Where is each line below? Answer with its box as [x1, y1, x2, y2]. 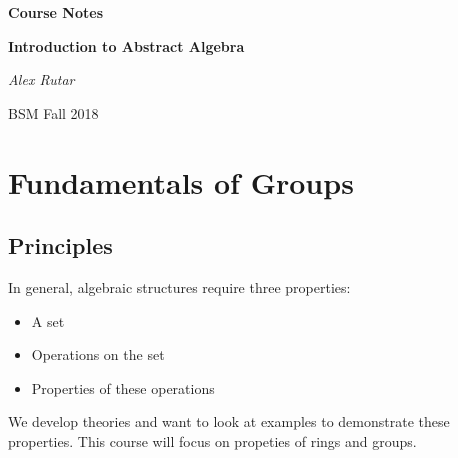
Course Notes [8, 2, 104, 22]
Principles [8, 230, 113, 261]
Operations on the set [31, 344, 165, 365]
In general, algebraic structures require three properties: [8, 276, 351, 297]
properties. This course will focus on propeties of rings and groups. [8, 430, 417, 451]
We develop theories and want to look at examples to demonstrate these [8, 411, 450, 432]
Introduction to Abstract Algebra [8, 35, 245, 56]
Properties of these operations [31, 377, 215, 398]
